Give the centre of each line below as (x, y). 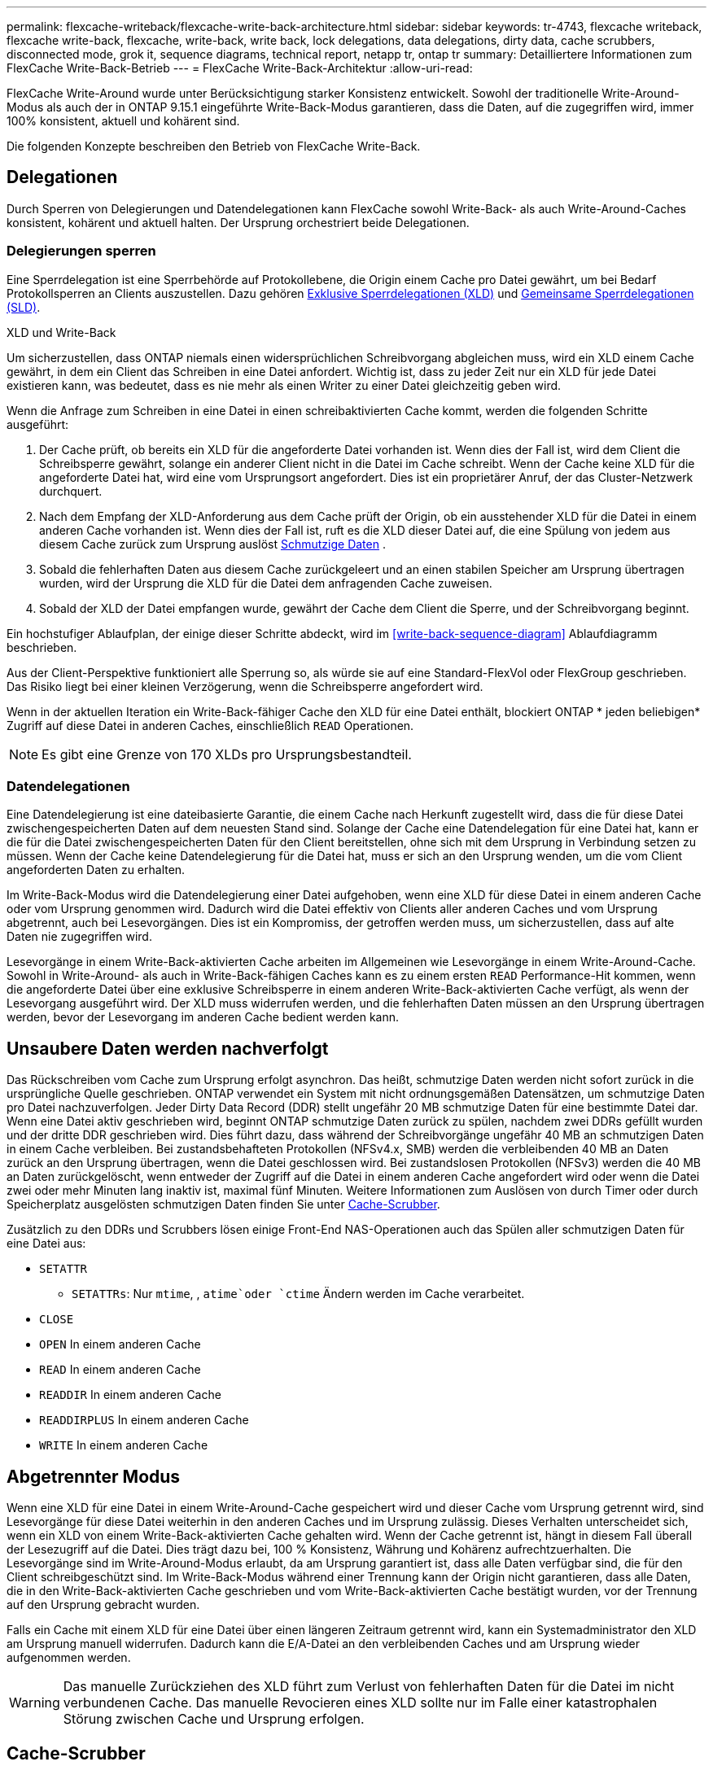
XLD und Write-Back (61, 332)
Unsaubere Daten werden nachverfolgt (168, 1048)
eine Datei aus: (46, 1244)
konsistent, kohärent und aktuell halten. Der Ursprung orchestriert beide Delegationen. (238, 222)
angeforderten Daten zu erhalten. (96, 870)
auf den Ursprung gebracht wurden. (103, 1605)
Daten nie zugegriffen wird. (79, 937)
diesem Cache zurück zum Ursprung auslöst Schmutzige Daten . (212, 544)
